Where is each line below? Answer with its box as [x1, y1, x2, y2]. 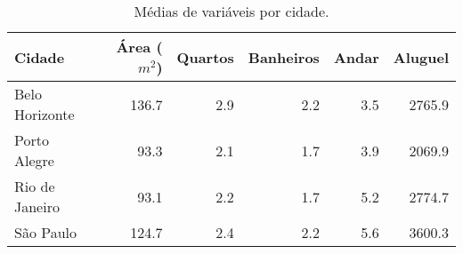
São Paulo [14, 222, 77, 242]
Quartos [176, 46, 234, 67]
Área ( [116, 36, 163, 57]
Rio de [14, 176, 55, 196]
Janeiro [14, 196, 60, 217]
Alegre [14, 150, 54, 171]
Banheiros [248, 46, 320, 67]
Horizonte [14, 104, 75, 124]
